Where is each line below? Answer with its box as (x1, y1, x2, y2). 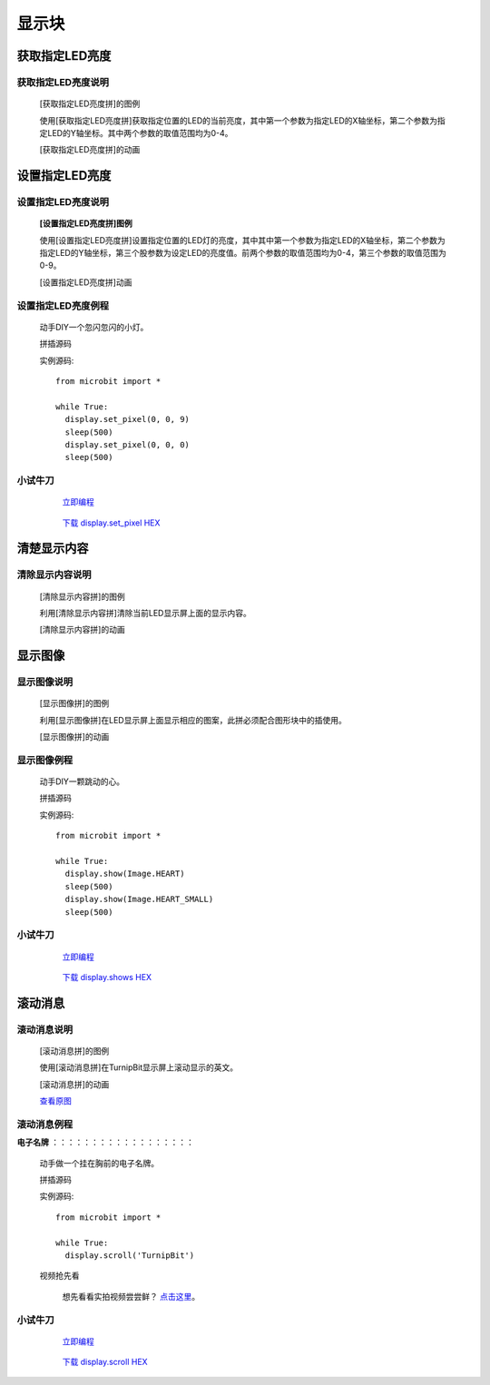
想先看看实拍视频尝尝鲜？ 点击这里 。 (62, 1291, 200, 1302)
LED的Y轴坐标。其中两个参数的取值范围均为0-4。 (46, 127, 233, 138)
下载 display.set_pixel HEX (62, 517, 161, 528)
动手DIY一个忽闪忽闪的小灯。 (39, 321, 149, 332)
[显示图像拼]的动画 (39, 732, 110, 742)
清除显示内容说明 (16, 568, 92, 581)
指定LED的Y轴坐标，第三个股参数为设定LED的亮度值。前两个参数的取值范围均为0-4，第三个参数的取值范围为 (39, 248, 446, 259)
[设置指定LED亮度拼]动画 (39, 277, 132, 288)
